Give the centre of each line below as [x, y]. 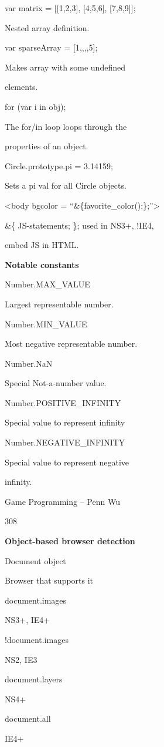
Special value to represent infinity [65, 422]
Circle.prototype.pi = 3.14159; [59, 165]
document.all [28, 718]
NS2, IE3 [21, 659]
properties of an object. [47, 146]
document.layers [34, 679]
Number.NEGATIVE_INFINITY [65, 442]
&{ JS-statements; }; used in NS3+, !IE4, [79, 225]
